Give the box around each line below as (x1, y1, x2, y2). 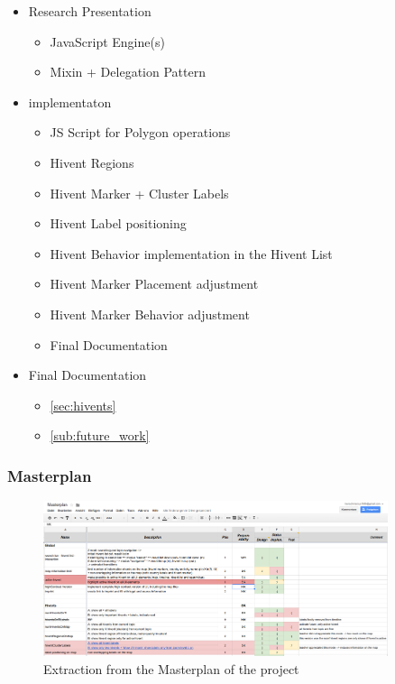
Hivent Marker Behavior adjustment (50, 304, 250, 323)
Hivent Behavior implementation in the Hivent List (50, 244, 333, 263)
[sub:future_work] (50, 426, 150, 445)
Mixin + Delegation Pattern (50, 62, 206, 81)
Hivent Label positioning (50, 214, 187, 233)
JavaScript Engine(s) (50, 32, 165, 51)
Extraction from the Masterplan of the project (43, 659, 299, 678)
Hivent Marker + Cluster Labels (50, 183, 229, 202)
